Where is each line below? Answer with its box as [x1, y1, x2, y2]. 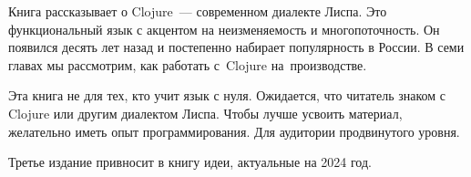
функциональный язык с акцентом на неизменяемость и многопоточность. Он [8, 19, 440, 38]
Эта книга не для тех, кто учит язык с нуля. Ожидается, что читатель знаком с [8, 86, 445, 105]
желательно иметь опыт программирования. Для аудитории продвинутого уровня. [8, 121, 460, 141]
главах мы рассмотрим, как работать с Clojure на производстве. [8, 55, 367, 74]
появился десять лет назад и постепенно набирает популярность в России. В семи [8, 37, 465, 57]
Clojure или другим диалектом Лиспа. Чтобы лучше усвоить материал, [8, 103, 403, 122]
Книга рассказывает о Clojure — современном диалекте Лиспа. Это [8, 2, 387, 20]
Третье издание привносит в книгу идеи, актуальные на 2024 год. [8, 152, 372, 172]
